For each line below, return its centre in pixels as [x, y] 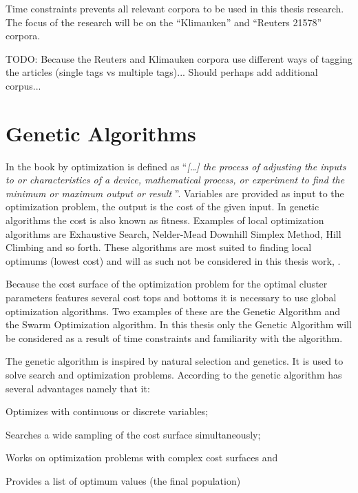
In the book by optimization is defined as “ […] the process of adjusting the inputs [176, 166]
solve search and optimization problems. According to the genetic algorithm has [174, 374]
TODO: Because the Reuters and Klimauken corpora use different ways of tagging [179, 58]
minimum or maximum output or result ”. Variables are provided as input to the [175, 193]
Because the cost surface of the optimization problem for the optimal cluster [167, 284]
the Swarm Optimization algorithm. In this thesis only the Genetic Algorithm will [179, 324]
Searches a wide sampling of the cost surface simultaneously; [133, 434]
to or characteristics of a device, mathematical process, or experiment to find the [175, 180]
